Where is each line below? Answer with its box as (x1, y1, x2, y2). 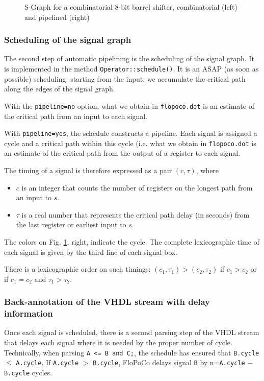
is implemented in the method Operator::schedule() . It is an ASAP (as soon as (4, 63, 259, 74)
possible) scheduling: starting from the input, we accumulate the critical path (4, 73, 246, 84)
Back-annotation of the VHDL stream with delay (4, 295, 210, 308)
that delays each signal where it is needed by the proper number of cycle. (4, 337, 232, 348)
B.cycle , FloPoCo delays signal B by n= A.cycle (93, 357, 245, 368)
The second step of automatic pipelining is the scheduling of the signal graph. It (4, 53, 254, 64)
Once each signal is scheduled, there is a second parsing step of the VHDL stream (4, 327, 259, 338)
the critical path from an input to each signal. (4, 110, 147, 121)
